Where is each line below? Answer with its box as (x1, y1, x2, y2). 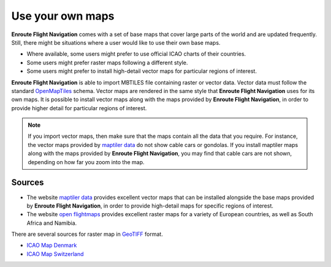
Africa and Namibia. (26, 219, 77, 227)
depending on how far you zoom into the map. (28, 158, 145, 165)
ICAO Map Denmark (26, 242, 77, 249)
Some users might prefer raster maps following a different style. (26, 59, 188, 66)
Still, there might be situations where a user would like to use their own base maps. (11, 39, 221, 46)
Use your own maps (11, 9, 115, 23)
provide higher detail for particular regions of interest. (11, 104, 147, 111)
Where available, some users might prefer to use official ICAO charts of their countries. (26, 50, 246, 58)
